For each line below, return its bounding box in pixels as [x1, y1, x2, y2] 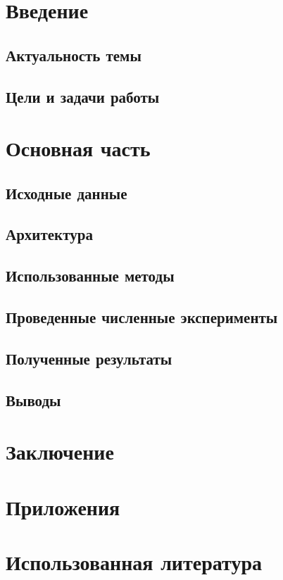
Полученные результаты [6, 347, 172, 369]
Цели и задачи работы [6, 85, 160, 107]
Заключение [6, 437, 114, 466]
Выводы [6, 389, 61, 410]
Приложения [6, 492, 120, 521]
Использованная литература [6, 547, 262, 576]
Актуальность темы [6, 44, 141, 65]
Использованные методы [6, 265, 175, 286]
